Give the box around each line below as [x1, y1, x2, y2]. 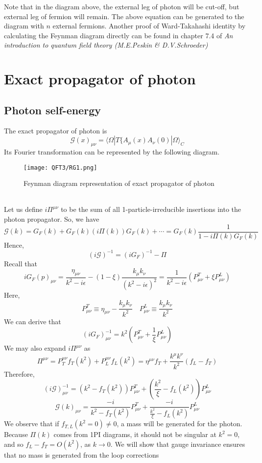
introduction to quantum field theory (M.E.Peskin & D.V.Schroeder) [4, 40, 208, 50]
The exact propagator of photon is [4, 125, 107, 135]
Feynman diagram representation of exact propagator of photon [24, 178, 214, 188]
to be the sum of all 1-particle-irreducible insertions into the [61, 204, 241, 214]
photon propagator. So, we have [4, 213, 99, 224]
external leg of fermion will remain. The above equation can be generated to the [4, 11, 244, 21]
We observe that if [4, 418, 59, 429]
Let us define [4, 204, 43, 214]
